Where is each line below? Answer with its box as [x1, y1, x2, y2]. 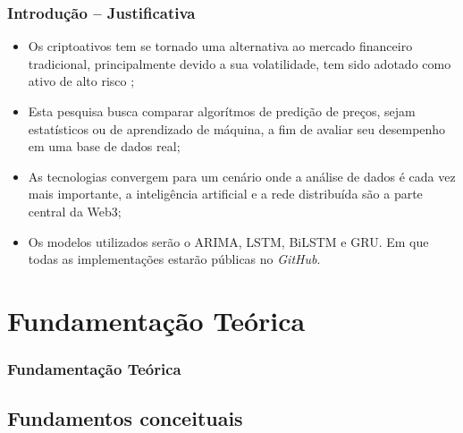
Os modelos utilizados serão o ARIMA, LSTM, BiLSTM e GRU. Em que [28, 232, 429, 250]
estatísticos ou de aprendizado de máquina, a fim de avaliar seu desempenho [28, 119, 446, 138]
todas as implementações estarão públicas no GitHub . [28, 250, 321, 268]
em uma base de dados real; [28, 137, 181, 156]
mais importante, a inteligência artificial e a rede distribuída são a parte [28, 184, 423, 203]
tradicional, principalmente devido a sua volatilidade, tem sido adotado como [28, 54, 451, 72]
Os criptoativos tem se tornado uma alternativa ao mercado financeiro [28, 37, 413, 55]
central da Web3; [28, 201, 122, 220]
